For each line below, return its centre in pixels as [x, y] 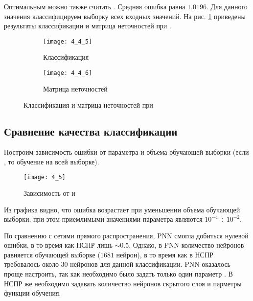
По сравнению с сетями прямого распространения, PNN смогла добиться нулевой [126, 235]
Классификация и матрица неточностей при [88, 105]
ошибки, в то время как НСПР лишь [58, 245]
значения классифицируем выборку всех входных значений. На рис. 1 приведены [125, 16]
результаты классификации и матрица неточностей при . [88, 26]
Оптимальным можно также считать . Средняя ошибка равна [95, 6]
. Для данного [227, 6]
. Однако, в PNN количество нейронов [186, 245]
